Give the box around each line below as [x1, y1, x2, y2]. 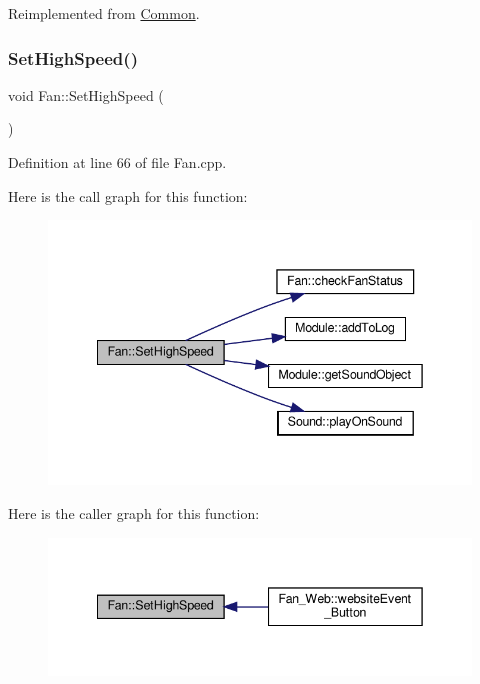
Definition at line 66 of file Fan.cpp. [8, 152, 227, 172]
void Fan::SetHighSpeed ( [8, 84, 164, 105]
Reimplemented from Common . [8, 3, 200, 23]
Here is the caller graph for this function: [8, 503, 260, 523]
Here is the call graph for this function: [8, 185, 248, 206]
